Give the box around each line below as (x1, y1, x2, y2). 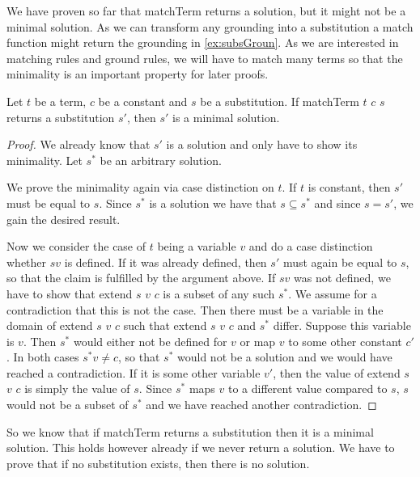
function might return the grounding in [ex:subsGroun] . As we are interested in (6, 34, 399, 51)
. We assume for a (288, 285, 377, 302)
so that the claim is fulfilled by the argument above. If (6, 269, 276, 286)
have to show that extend (6, 285, 133, 302)
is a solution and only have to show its (166, 136, 358, 153)
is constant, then (308, 179, 391, 196)
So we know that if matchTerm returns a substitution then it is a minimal (6, 423, 374, 440)
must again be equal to (282, 253, 397, 270)
